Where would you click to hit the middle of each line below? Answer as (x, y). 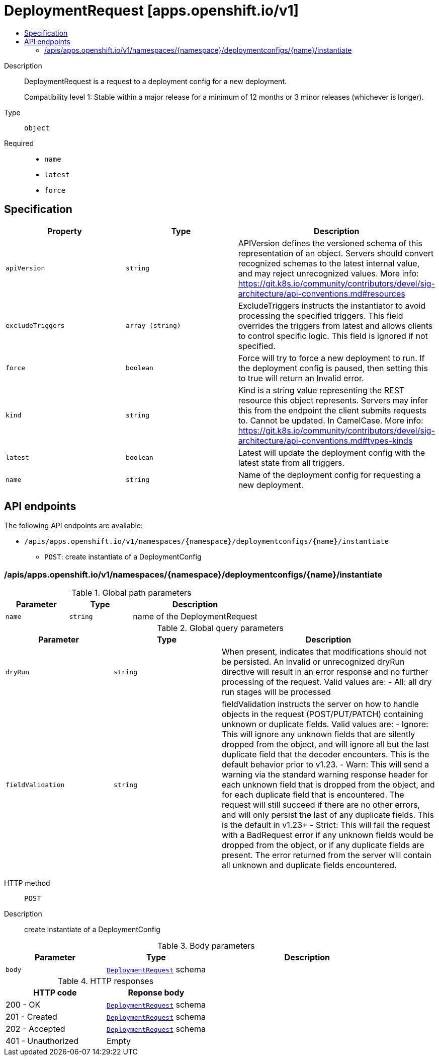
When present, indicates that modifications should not (324, 652)
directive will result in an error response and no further (325, 672)
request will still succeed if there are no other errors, (321, 805)
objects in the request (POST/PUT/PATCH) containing (323, 714)
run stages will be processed (276, 692)
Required (19, 143)
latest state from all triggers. (291, 463)
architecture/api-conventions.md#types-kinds (325, 440)
